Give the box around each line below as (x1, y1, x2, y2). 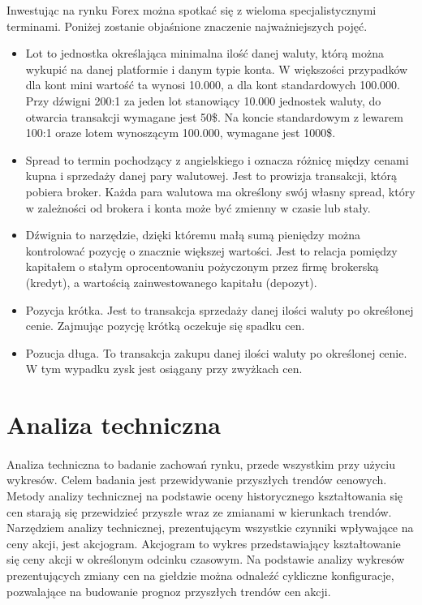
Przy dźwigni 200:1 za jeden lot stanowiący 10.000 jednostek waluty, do (25, 92, 381, 109)
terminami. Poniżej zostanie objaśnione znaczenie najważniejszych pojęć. (6, 17, 368, 34)
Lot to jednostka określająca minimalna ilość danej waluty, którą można (25, 45, 384, 62)
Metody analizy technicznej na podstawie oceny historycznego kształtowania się (6, 487, 403, 504)
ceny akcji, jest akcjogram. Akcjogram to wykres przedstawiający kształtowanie (6, 534, 401, 551)
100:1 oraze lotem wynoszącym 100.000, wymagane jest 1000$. (25, 124, 336, 141)
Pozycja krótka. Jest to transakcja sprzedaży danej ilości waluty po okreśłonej (25, 301, 414, 318)
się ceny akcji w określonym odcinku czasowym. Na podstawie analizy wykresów (6, 551, 405, 568)
